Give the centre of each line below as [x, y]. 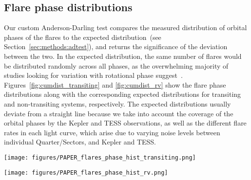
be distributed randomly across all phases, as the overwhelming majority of [116, 65]
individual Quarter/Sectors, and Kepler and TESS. [80, 142]
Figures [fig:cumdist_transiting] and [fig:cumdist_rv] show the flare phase [115, 84]
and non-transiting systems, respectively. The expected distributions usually [117, 103]
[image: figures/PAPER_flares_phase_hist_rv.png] [86, 172]
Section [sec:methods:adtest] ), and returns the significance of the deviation [116, 46]
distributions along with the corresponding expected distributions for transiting [123, 94]
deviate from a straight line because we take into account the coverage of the [119, 113]
